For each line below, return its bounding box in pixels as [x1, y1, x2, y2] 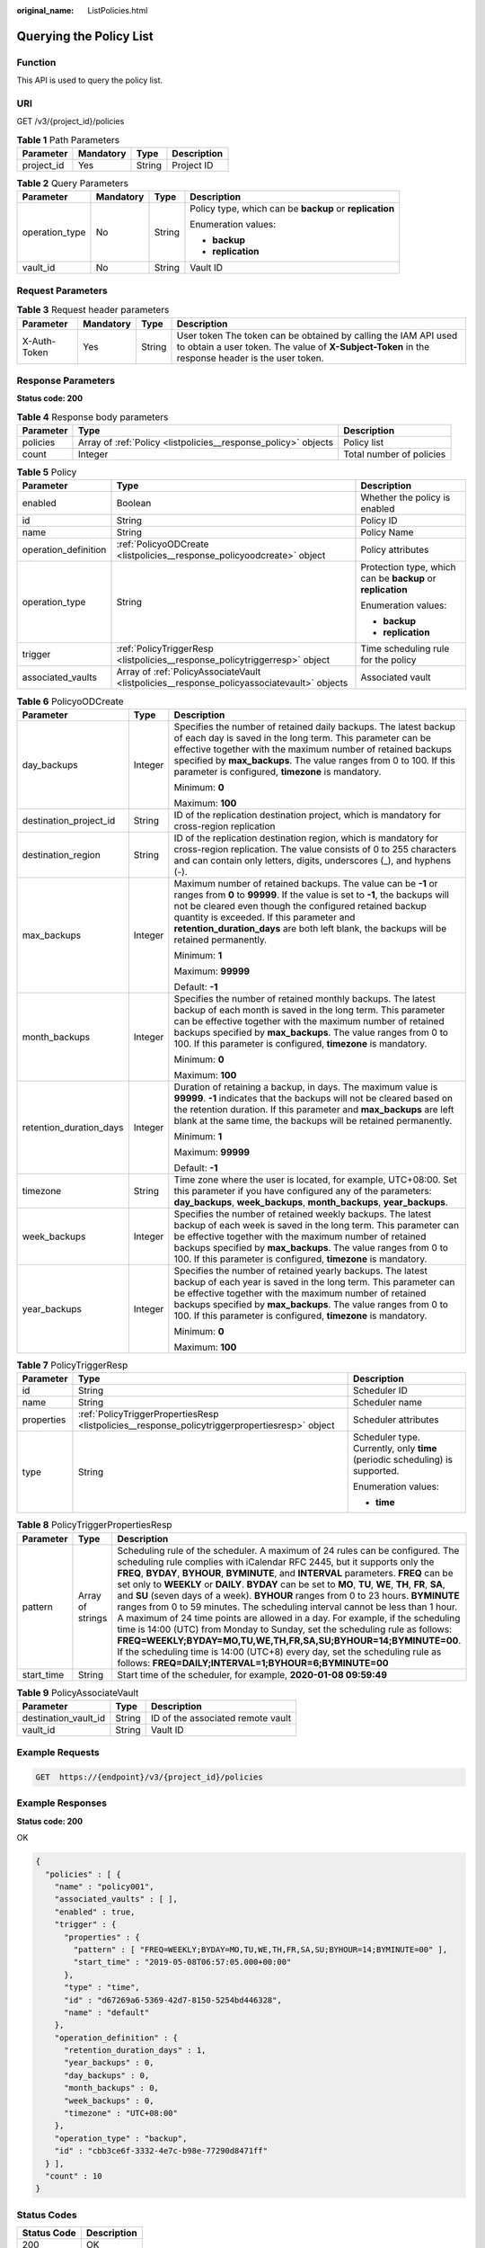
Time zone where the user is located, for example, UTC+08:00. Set [173, 1173, 457, 1186]
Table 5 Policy [16, 466, 77, 478]
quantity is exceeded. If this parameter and [173, 911, 356, 923]
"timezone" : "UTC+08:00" [64, 2109, 179, 2119]
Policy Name [360, 526, 414, 539]
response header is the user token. [176, 352, 324, 364]
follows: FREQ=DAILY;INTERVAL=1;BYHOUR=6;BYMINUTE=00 [117, 1656, 389, 1669]
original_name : [16, 5, 75, 15]
